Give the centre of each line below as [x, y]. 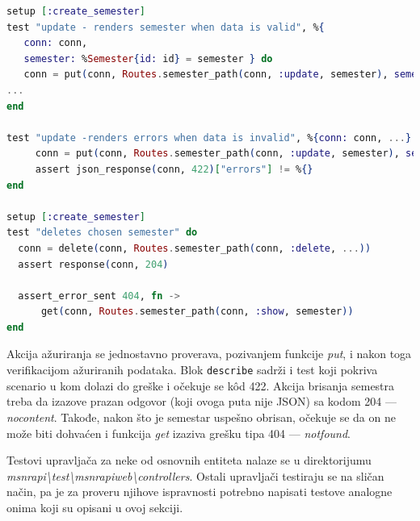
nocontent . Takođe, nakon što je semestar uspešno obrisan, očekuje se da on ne [201, 417]
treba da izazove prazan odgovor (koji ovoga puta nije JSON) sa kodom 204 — [202, 401]
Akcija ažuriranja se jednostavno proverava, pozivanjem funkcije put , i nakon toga [209, 354]
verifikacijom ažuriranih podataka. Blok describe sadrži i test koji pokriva [192, 370]
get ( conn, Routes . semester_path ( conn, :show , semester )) [197, 312]
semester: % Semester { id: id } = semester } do [148, 58]
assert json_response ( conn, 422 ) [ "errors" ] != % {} [174, 169]
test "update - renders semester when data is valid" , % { [166, 27]
